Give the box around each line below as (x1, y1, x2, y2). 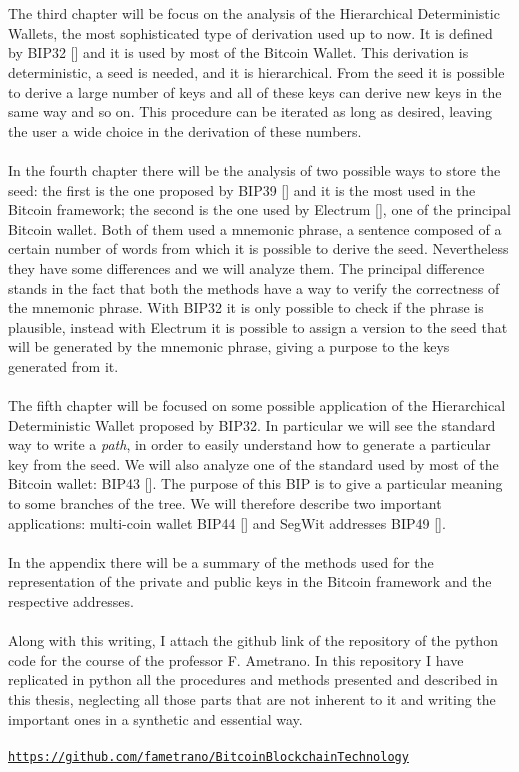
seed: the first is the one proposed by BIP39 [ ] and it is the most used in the (8, 179, 476, 200)
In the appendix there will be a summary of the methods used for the (8, 551, 434, 572)
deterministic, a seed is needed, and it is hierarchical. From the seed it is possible (8, 61, 505, 82)
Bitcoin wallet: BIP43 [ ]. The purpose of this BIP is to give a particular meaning (8, 473, 503, 494)
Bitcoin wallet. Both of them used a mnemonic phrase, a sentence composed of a (8, 218, 502, 239)
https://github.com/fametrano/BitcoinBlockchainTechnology (8, 749, 409, 764)
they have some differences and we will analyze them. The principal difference (8, 257, 485, 278)
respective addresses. (8, 591, 134, 611)
